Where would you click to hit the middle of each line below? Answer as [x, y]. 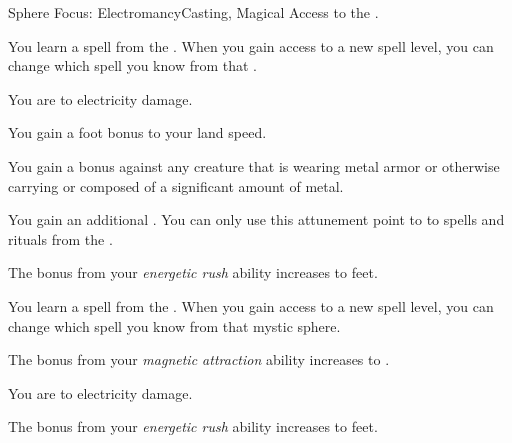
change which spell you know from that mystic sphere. [174, 325]
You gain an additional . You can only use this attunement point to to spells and [256, 219]
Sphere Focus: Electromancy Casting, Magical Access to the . [193, 12]
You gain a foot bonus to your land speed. [137, 132]
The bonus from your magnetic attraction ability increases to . [199, 359]
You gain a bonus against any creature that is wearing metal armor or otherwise [254, 165]
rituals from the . [60, 238]
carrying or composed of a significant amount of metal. [176, 185]
